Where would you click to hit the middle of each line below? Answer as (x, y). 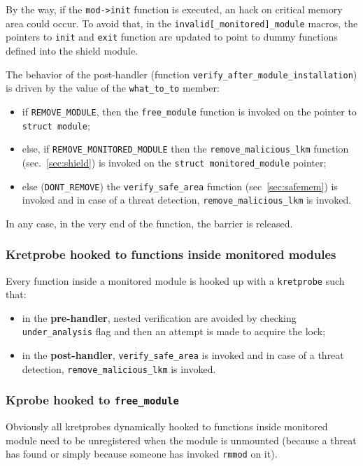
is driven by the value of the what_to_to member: (113, 88)
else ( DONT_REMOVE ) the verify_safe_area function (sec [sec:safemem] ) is (180, 186)
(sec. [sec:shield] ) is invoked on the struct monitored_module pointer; (174, 162)
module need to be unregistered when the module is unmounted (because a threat (181, 440)
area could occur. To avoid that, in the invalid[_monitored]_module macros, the (182, 23)
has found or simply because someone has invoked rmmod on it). (142, 454)
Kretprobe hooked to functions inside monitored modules (171, 254)
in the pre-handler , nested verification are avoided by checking (159, 317)
